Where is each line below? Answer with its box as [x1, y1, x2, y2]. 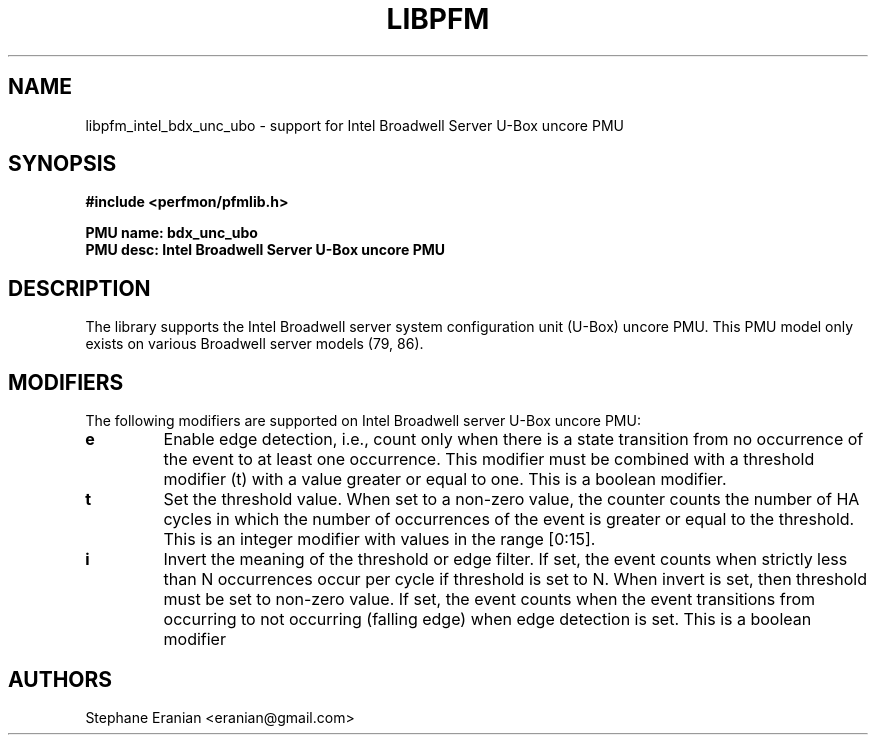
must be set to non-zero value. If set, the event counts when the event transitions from [163, 589, 816, 610]
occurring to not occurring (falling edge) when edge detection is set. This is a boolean [163, 609, 812, 630]
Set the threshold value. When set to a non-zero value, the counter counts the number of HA [163, 489, 860, 510]
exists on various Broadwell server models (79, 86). [85, 335, 424, 353]
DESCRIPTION [8, 275, 151, 301]
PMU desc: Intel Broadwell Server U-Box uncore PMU [85, 241, 445, 259]
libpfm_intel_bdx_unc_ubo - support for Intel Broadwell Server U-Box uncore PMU [85, 116, 624, 134]
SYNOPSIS [8, 151, 117, 177]
